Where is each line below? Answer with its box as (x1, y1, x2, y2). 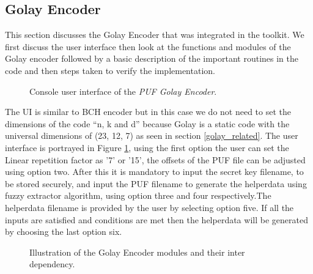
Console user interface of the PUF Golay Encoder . (29, 84, 217, 97)
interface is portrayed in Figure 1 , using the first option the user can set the (5, 141, 289, 154)
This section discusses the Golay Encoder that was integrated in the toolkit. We (5, 28, 304, 41)
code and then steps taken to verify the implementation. (5, 64, 215, 76)
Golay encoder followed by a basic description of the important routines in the (5, 52, 299, 65)
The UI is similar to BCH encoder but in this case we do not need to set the (5, 105, 292, 118)
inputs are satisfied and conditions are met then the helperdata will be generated (5, 213, 308, 226)
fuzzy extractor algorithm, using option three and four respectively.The (5, 189, 271, 202)
